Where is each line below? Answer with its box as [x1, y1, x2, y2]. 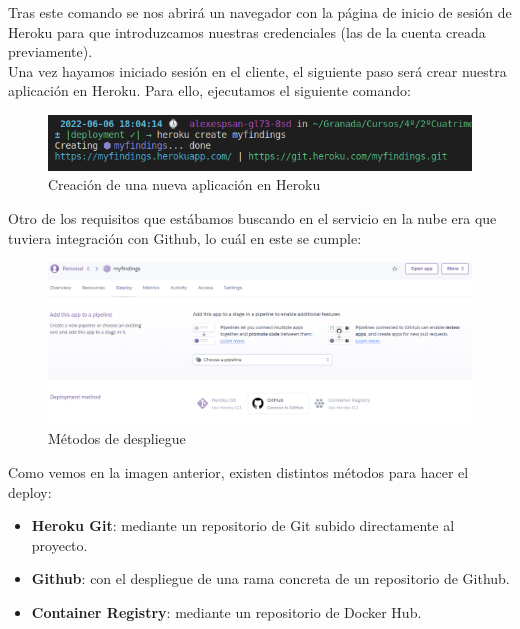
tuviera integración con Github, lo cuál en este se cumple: [8, 227, 362, 248]
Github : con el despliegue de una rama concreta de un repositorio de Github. [31, 568, 510, 589]
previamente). [8, 41, 93, 62]
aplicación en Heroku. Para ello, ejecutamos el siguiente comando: [8, 80, 411, 101]
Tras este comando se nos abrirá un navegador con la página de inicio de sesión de [8, 2, 512, 22]
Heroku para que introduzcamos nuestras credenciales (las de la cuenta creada [8, 21, 486, 42]
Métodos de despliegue [48, 428, 186, 449]
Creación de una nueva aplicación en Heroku [48, 174, 321, 195]
